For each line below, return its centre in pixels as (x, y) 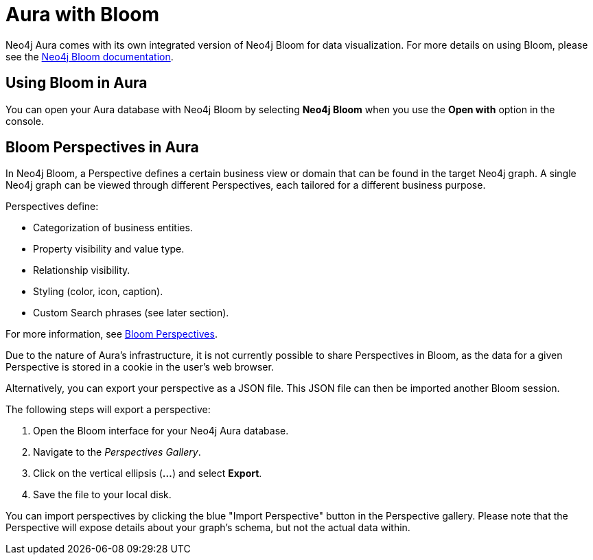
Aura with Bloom (83, 14)
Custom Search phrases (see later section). (131, 313)
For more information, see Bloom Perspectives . (112, 334)
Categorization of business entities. (113, 228)
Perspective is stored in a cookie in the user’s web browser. (140, 367)
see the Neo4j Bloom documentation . (90, 56)
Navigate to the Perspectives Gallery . (117, 452)
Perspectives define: (52, 207)
